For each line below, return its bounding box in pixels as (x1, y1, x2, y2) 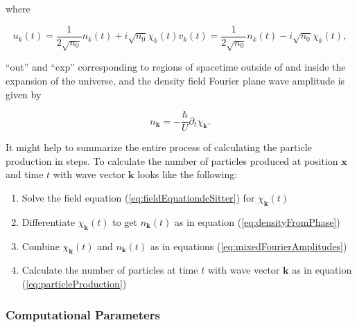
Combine (21, 238, 60, 253)
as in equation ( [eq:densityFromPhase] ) (175, 214, 340, 229)
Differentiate (21, 214, 75, 229)
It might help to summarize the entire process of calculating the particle (6, 140, 312, 154)
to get (112, 214, 137, 229)
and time (6, 167, 44, 182)
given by (6, 87, 42, 101)
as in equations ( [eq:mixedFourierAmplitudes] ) (150, 238, 347, 253)
